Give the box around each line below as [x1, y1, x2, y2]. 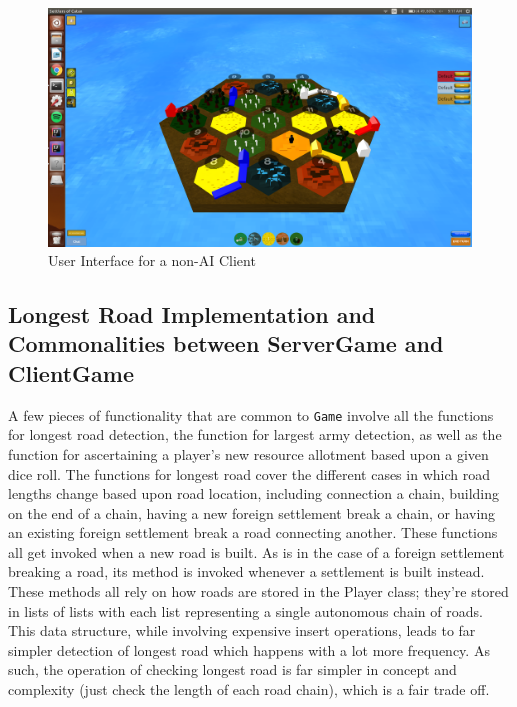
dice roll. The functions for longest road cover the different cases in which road [8, 463, 490, 484]
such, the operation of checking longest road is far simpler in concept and [8, 659, 457, 680]
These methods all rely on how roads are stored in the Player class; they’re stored [8, 581, 509, 602]
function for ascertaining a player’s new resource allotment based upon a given [8, 443, 489, 464]
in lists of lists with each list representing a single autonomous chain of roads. [8, 600, 483, 621]
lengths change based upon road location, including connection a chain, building [8, 483, 500, 504]
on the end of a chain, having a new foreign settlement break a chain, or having [8, 502, 496, 523]
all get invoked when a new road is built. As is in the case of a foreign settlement [8, 541, 505, 562]
